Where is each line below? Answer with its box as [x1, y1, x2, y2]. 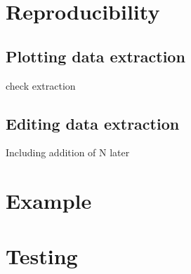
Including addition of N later [6, 145, 130, 160]
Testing [6, 241, 78, 270]
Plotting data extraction [6, 45, 185, 67]
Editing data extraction [6, 112, 180, 134]
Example [6, 186, 92, 215]
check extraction [6, 78, 76, 93]
